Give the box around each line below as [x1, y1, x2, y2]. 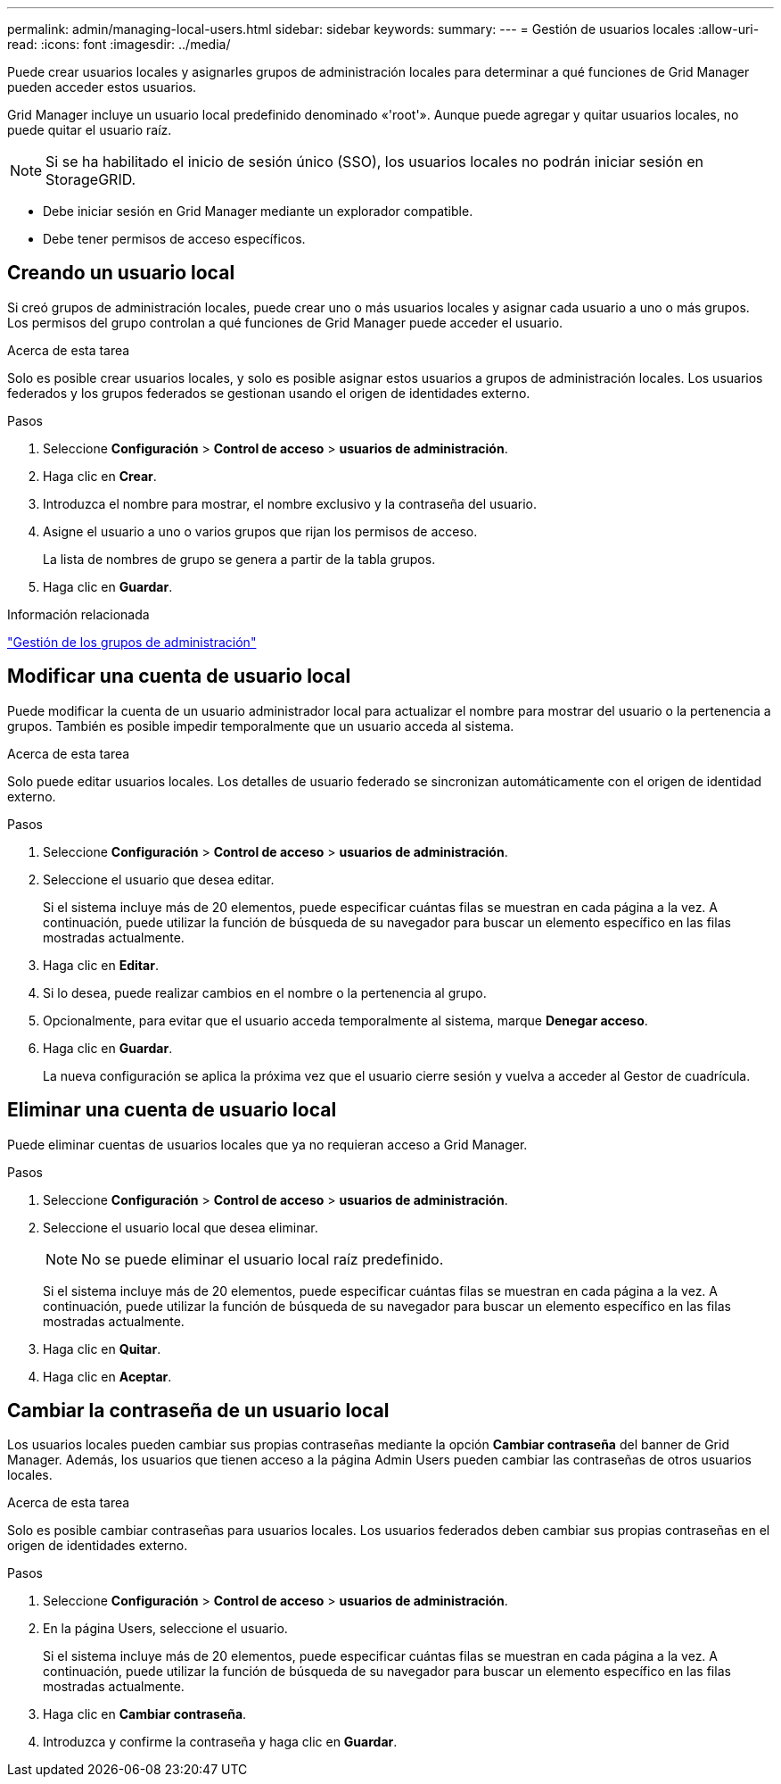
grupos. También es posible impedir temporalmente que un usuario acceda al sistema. [7, 718, 514, 734]
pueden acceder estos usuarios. [7, 79, 197, 95]
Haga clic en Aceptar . [43, 1368, 172, 1384]
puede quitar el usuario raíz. [7, 122, 172, 137]
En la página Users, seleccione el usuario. [43, 1621, 288, 1637]
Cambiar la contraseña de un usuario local [7, 1398, 390, 1422]
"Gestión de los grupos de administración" [7, 634, 257, 650]
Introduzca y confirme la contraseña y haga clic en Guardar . [43, 1734, 398, 1750]
